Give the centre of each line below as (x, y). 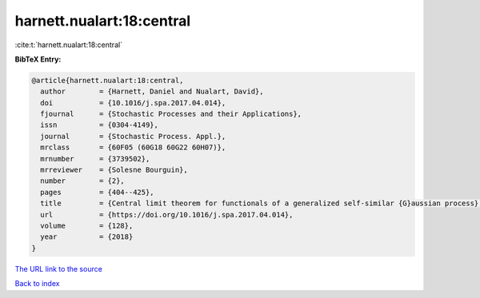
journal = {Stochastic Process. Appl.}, (133, 136)
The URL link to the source (59, 268)
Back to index (37, 284)
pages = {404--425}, (98, 192)
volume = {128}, (87, 226)
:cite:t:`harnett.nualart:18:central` (69, 45)
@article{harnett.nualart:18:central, (108, 80)
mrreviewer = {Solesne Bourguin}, (114, 170)
